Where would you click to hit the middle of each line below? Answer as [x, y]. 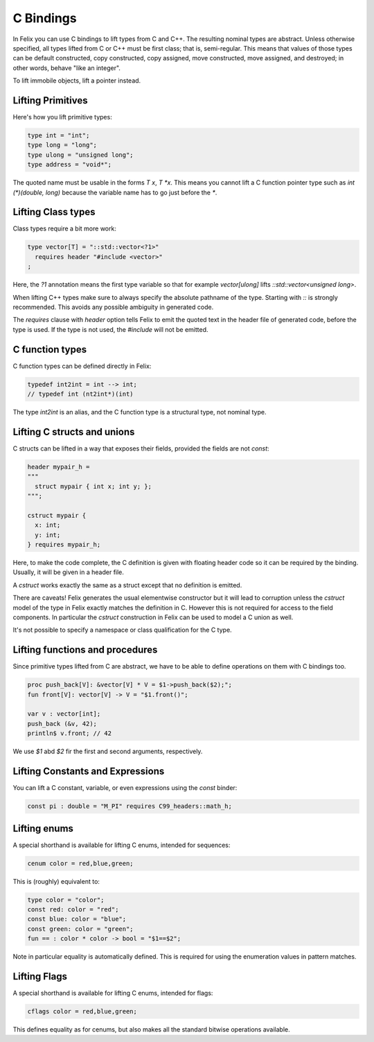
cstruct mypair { [57, 515]
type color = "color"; [66, 900]
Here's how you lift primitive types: [62, 117]
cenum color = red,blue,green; [81, 863]
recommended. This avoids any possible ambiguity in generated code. [113, 307]
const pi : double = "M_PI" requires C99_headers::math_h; [130, 806]
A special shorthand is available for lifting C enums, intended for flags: [113, 993]
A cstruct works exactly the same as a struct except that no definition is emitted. [127, 585]
